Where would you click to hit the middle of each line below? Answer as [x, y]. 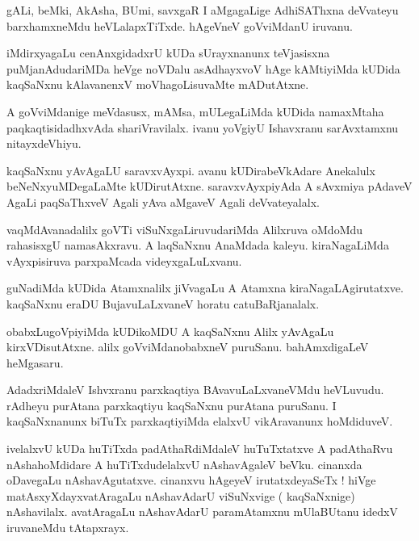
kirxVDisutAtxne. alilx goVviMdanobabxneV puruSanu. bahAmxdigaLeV [188, 347]
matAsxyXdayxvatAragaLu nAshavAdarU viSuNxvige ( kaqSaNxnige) [181, 495]
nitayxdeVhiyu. [44, 143]
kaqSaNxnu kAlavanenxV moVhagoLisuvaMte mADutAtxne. [158, 84]
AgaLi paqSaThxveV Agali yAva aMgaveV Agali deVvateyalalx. [163, 201]
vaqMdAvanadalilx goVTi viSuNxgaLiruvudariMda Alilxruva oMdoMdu [185, 229]
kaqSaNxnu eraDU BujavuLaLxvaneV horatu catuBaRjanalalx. [163, 303]
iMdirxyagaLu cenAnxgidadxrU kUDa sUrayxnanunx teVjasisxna [168, 53]
